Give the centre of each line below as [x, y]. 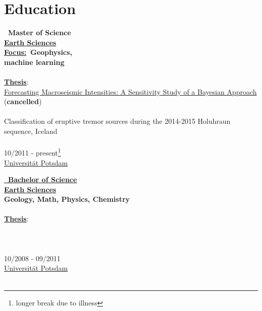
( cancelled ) [23, 101]
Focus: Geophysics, [38, 52]
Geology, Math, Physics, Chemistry [67, 199]
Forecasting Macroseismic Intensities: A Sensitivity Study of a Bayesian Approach [130, 91]
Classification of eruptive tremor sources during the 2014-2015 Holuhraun [117, 121]
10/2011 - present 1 [32, 152]
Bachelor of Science [43, 179]
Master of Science [40, 32]
